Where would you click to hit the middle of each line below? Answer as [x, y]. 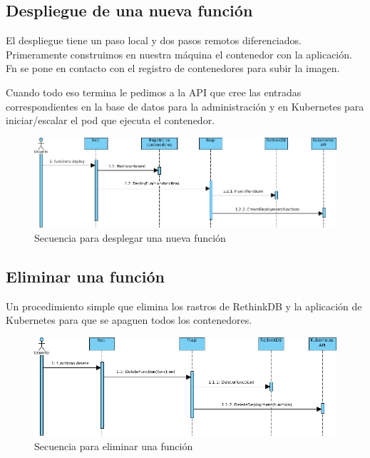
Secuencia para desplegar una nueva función [130, 237]
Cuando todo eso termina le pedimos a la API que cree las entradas [154, 92]
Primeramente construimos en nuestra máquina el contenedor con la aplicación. [179, 54]
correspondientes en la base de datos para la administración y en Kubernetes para [185, 106]
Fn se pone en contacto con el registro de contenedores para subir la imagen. [173, 68]
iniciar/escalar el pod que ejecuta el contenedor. [111, 120]
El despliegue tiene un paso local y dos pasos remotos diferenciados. [154, 40]
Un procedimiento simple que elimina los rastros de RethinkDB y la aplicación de [184, 306]
